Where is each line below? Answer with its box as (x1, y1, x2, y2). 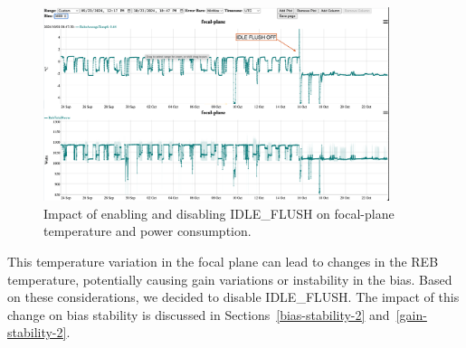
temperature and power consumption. (43, 221, 252, 240)
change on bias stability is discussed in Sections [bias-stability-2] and (7, 305, 390, 324)
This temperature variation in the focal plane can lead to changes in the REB (7, 252, 439, 271)
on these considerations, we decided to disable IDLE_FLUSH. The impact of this (7, 287, 460, 306)
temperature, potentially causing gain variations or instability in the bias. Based (7, 269, 452, 288)
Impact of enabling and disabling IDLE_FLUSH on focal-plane (43, 203, 395, 222)
